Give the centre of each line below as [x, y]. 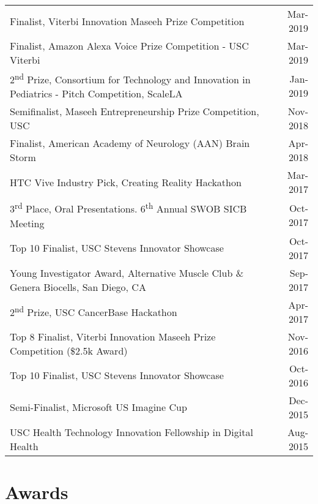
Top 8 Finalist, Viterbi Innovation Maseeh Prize [113, 336]
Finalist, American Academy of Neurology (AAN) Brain [130, 143]
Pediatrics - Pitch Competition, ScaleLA [96, 94]
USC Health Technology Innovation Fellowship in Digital [131, 432]
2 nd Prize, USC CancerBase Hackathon [94, 311]
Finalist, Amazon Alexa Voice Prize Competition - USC [129, 46]
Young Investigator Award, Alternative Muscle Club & [127, 273]
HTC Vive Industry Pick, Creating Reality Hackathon [126, 182]
